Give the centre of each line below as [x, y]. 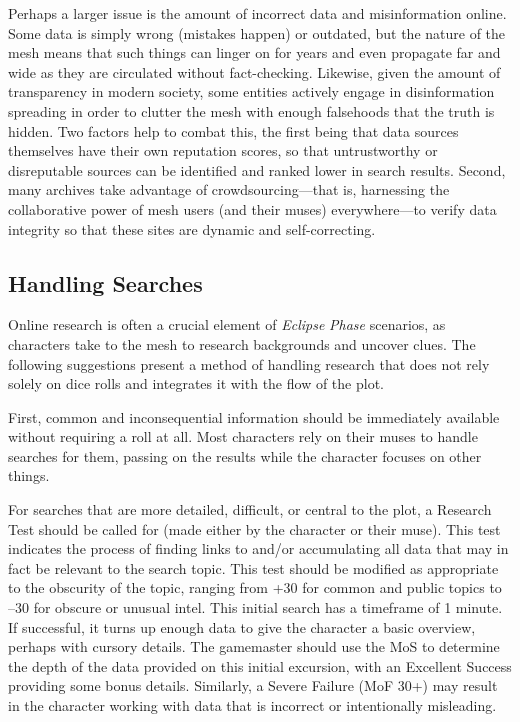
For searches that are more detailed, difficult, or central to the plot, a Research [250, 509]
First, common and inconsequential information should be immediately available [254, 416]
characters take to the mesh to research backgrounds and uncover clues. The [242, 343]
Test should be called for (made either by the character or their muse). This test [254, 528]
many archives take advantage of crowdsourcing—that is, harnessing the [229, 189]
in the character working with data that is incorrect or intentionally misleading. [252, 705]
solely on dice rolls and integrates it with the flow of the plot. [196, 383]
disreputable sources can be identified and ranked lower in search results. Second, [257, 169]
